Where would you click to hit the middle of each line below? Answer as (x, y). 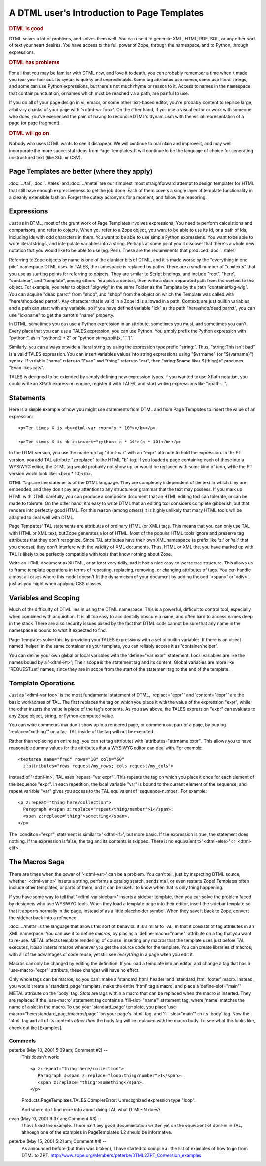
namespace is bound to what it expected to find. (58, 630)
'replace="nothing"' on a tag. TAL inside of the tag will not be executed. (82, 732)
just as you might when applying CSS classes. (56, 584)
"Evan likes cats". (27, 367)
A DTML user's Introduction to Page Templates (107, 13)
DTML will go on (29, 133)
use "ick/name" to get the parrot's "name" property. (62, 315)
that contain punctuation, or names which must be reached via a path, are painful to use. (99, 93)
